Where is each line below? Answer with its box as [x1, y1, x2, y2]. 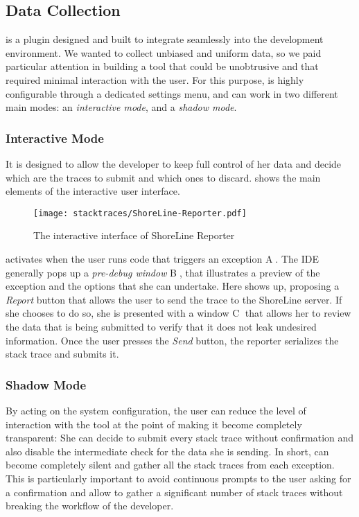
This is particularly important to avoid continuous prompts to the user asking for [6, 471, 351, 485]
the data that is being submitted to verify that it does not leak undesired [6, 319, 317, 333]
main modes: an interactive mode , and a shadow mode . [6, 100, 237, 114]
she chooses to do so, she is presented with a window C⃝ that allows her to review [6, 306, 351, 320]
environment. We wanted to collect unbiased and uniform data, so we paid [6, 45, 322, 60]
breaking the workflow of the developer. [6, 498, 174, 513]
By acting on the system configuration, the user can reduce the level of [6, 403, 306, 417]
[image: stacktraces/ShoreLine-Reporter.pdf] [33, 208, 247, 218]
